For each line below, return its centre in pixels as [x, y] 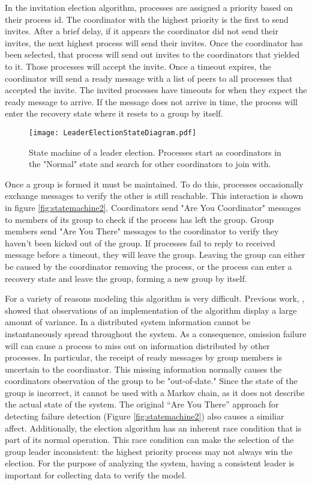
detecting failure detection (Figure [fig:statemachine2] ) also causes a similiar [145, 416]
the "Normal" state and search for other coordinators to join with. [150, 164]
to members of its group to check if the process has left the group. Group [139, 219]
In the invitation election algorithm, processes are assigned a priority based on [149, 7]
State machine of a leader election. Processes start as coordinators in [155, 152]
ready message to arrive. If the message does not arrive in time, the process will [151, 101]
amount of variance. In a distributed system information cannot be [128, 322]
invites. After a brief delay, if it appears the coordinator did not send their [142, 31]
